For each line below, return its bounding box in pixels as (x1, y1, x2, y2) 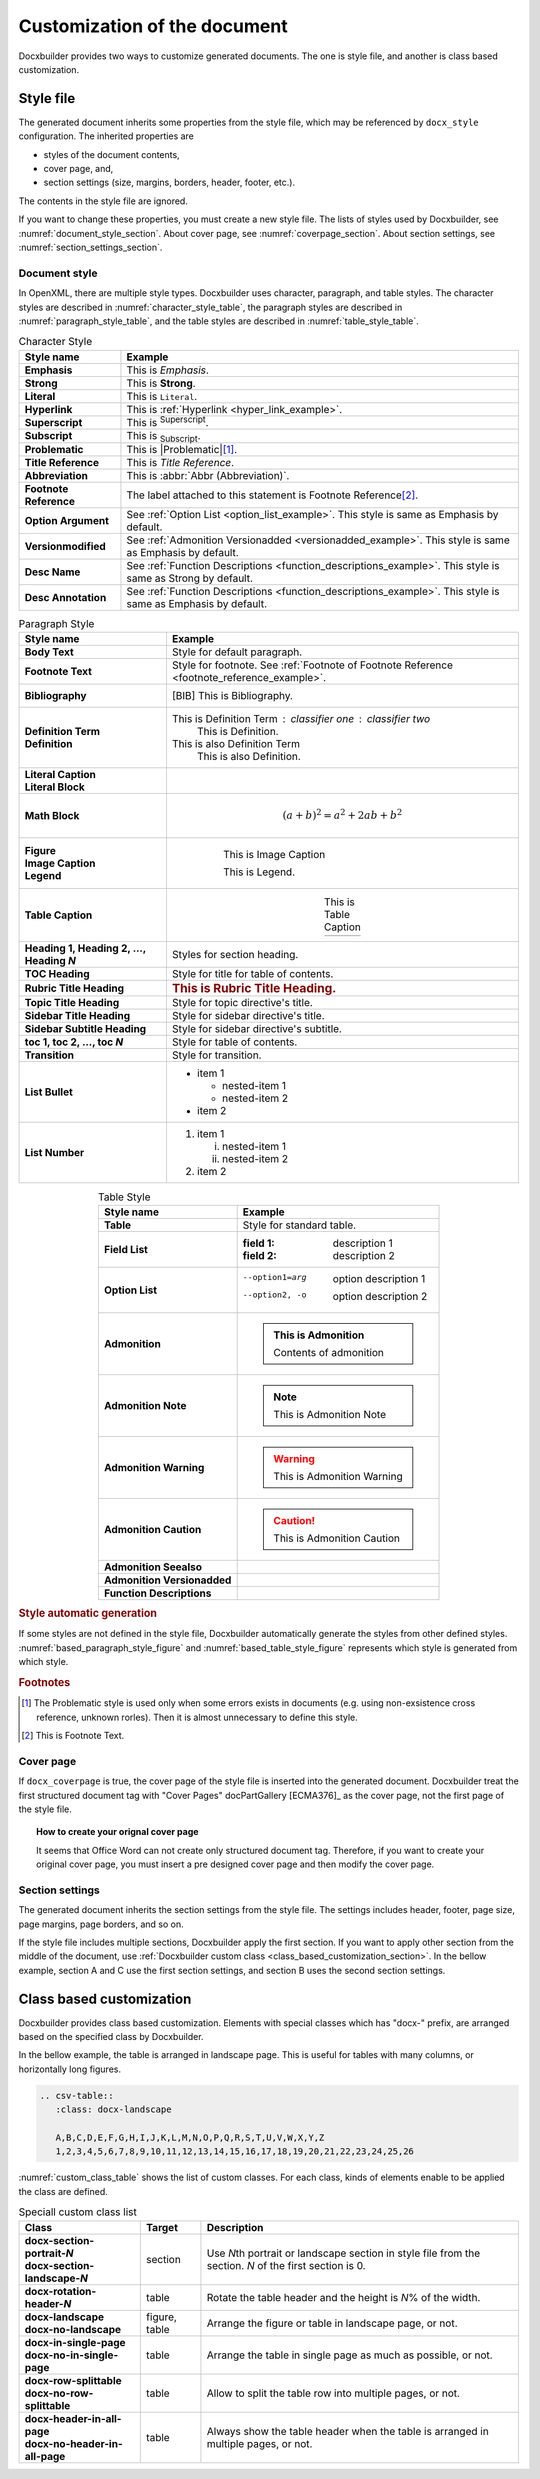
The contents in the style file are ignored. (18, 195, 189, 207)
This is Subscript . (126, 428, 201, 445)
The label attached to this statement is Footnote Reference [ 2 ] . (126, 488, 419, 502)
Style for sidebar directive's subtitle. (171, 1022, 342, 1036)
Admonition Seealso (103, 1560, 203, 1574)
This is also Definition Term (171, 737, 300, 751)
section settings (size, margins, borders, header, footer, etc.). (43, 176, 295, 189)
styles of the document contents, (43, 148, 180, 160)
